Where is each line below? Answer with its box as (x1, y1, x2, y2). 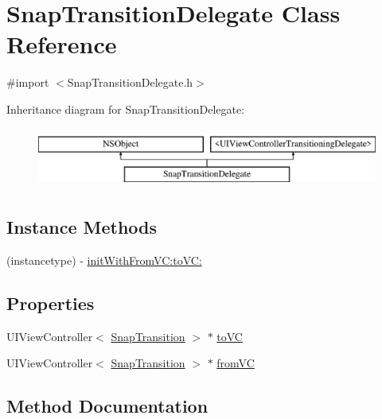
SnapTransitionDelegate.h (67, 74, 193, 91)
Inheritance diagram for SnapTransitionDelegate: (6, 100, 245, 117)
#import (6, 74, 49, 91)
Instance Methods (6, 215, 157, 239)
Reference (6, 28, 117, 60)
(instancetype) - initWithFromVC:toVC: (6, 251, 202, 268)
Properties (6, 290, 95, 315)
